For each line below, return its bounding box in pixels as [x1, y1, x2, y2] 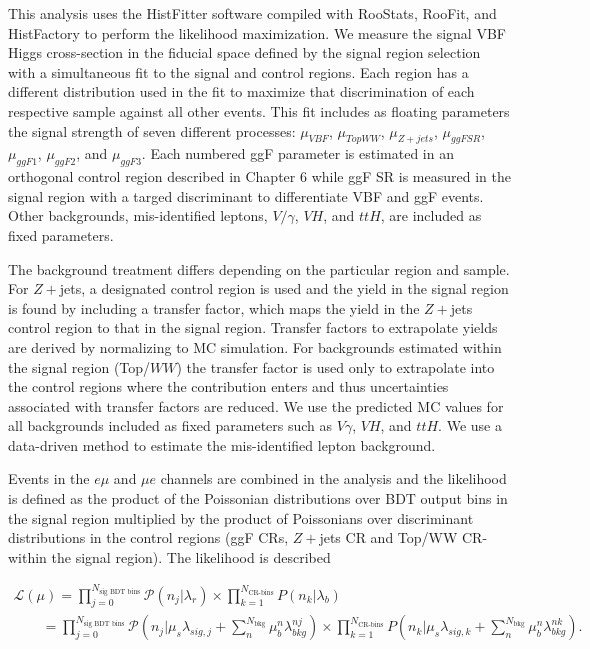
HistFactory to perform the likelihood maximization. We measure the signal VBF [8, 22, 506, 43]
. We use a [438, 415, 502, 436]
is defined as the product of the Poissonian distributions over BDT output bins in [8, 488, 508, 509]
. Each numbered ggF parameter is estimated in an [141, 143, 454, 164]
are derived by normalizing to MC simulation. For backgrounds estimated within [8, 336, 502, 357]
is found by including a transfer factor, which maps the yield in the [8, 297, 420, 318]
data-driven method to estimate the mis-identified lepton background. [8, 434, 436, 455]
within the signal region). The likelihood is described [8, 546, 331, 567]
